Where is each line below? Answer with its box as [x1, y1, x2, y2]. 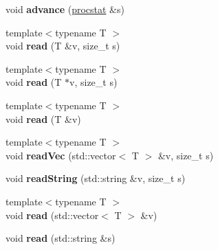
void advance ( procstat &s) [6, 2, 124, 16]
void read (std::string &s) [6, 231, 116, 245]
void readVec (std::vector [6, 148, 116, 162]
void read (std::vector [6, 207, 99, 222]
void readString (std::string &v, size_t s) [6, 171, 186, 185]
